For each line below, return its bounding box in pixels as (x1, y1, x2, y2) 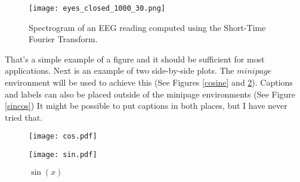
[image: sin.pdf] (29, 150, 97, 159)
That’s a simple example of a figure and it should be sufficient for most (5, 52, 265, 65)
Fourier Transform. (29, 33, 98, 45)
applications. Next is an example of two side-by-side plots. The (5, 64, 234, 77)
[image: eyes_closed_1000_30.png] (29, 4, 166, 12)
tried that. (5, 111, 43, 123)
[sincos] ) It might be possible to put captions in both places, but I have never (5, 99, 287, 112)
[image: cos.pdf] (29, 132, 97, 141)
